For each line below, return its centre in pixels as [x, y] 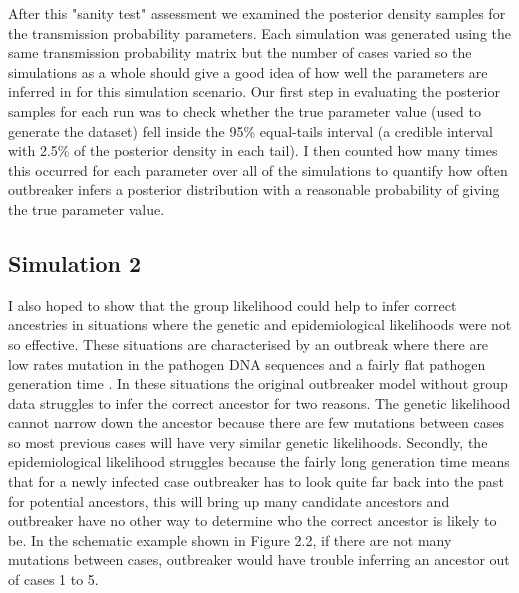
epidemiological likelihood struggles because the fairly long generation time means [259, 461]
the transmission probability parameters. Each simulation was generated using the [259, 32]
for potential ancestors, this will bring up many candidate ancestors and [229, 500]
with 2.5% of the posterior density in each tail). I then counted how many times [253, 150]
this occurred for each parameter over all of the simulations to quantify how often [258, 169]
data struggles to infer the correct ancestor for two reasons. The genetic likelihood [259, 402]
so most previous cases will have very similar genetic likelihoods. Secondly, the [248, 441]
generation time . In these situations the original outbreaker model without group [258, 383]
